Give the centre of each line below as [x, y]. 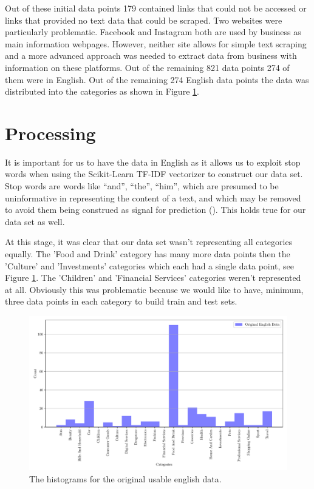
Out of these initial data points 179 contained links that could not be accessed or [156, 8]
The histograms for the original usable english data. [125, 478]
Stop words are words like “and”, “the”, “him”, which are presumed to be [142, 186]
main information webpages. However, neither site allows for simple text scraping [156, 43]
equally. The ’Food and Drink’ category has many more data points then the [148, 254]
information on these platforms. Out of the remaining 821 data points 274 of [147, 67]
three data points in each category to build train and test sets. [121, 301]
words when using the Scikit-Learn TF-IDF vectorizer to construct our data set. [154, 174]
